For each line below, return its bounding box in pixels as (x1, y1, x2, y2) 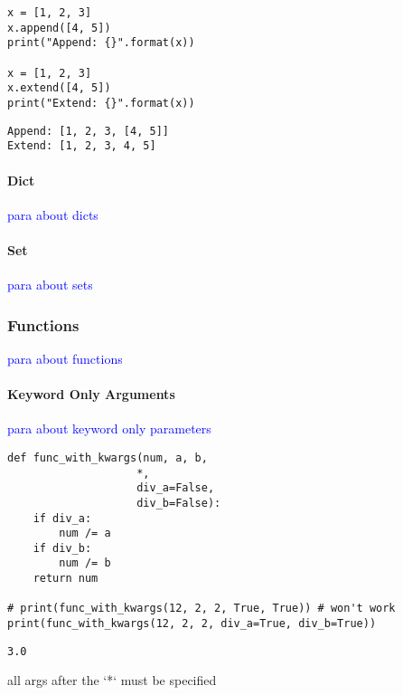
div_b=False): (136, 496, 221, 509)
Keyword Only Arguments (7, 385, 175, 404)
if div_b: (33, 541, 92, 555)
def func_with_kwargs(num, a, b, (7, 451, 208, 464)
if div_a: (33, 511, 92, 525)
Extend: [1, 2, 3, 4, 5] (7, 139, 156, 153)
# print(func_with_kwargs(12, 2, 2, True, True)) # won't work (7, 602, 396, 615)
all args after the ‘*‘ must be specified (7, 671, 217, 690)
